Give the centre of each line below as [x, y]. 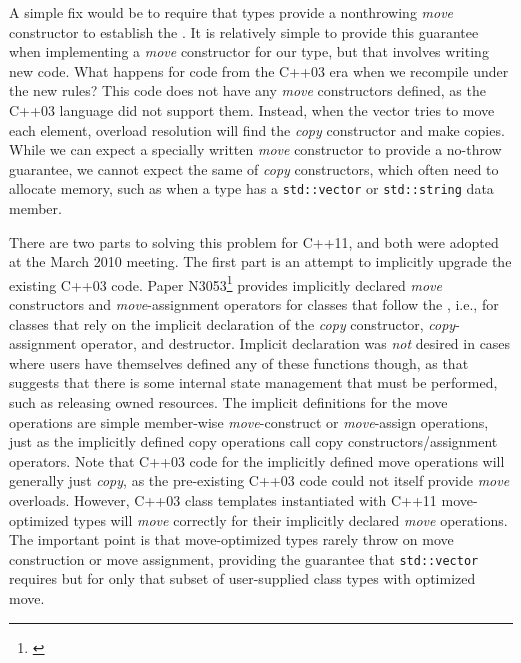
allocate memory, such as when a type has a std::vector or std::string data [251, 188]
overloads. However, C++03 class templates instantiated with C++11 [223, 499]
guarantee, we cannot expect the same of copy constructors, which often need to [254, 168]
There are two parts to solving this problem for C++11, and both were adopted [254, 241]
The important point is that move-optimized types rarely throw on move [231, 539]
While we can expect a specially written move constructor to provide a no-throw [255, 149]
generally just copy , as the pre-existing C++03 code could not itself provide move [259, 480]
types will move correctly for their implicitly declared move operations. [290, 519]
